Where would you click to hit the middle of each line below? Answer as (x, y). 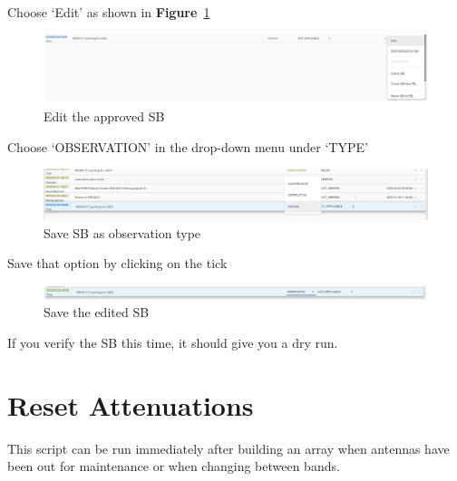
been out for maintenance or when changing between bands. (174, 466)
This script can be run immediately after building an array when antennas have (228, 448)
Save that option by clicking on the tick (117, 263)
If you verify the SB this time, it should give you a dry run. (173, 342)
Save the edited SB (97, 312)
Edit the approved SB (104, 116)
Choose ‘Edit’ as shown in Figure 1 (109, 12)
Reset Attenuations (131, 404)
